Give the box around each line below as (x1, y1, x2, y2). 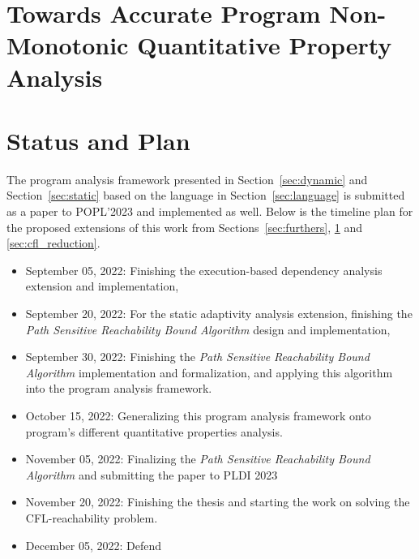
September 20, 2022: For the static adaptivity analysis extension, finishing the (25, 305, 413, 322)
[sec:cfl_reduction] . (6, 234, 100, 252)
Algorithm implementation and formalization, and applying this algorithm (25, 363, 393, 381)
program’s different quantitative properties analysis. (25, 423, 283, 440)
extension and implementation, (25, 277, 179, 295)
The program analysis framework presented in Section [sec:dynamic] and (6, 170, 368, 187)
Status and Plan (6, 123, 190, 157)
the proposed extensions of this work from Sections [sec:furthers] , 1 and (6, 218, 363, 235)
